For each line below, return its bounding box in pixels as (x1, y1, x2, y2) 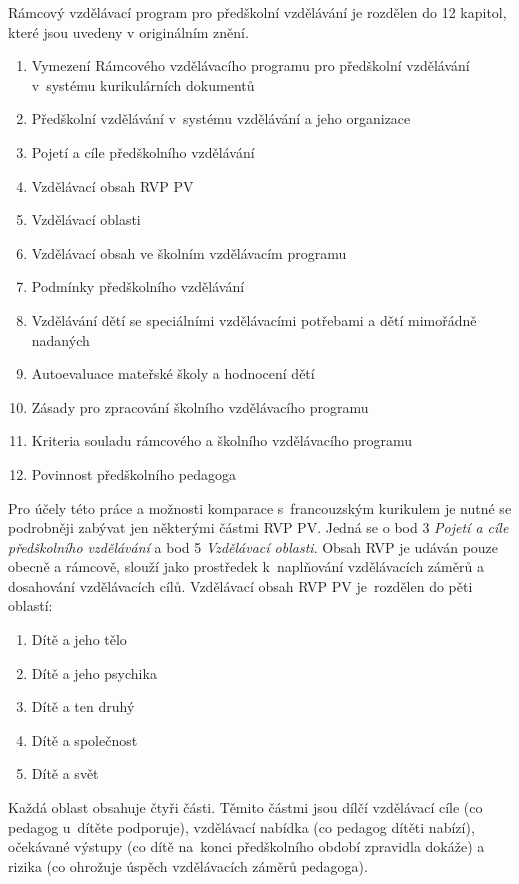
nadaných (31, 329, 90, 350)
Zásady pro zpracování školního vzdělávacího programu (31, 396, 369, 417)
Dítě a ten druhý (31, 696, 135, 717)
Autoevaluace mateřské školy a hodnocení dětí (31, 363, 315, 384)
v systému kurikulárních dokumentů (31, 74, 255, 95)
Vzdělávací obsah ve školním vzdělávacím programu (31, 242, 347, 263)
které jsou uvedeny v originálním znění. (8, 21, 249, 42)
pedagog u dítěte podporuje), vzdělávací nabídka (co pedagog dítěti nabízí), (8, 816, 475, 837)
